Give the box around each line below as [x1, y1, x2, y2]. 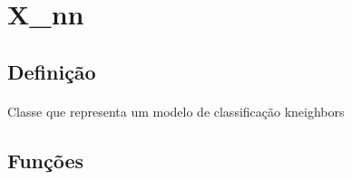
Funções [7, 146, 84, 174]
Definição [7, 57, 96, 85]
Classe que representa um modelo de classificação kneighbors [7, 101, 345, 120]
